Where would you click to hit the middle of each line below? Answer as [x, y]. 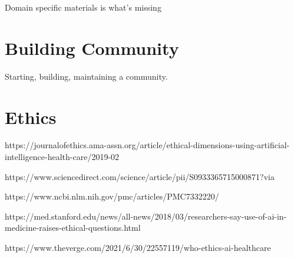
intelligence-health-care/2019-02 [62, 157]
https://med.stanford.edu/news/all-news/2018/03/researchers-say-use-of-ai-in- [146, 216]
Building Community [92, 48]
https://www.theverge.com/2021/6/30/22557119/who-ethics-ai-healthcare [138, 247]
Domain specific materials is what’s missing [83, 7]
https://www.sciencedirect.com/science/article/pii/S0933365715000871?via [140, 176]
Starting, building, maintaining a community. [86, 76]
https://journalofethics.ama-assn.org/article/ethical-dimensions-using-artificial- [147, 145]
